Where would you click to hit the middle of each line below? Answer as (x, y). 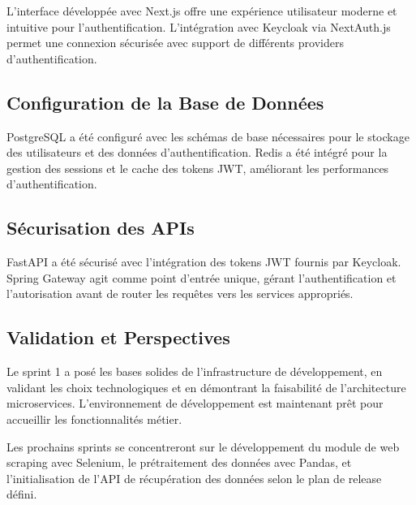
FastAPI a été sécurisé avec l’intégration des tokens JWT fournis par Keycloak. (204, 262)
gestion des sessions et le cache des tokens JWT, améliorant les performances (198, 168)
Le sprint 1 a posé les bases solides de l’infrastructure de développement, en (195, 371)
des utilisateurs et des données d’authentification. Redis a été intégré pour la (197, 152)
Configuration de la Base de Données (165, 102)
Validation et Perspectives (118, 337)
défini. (22, 494)
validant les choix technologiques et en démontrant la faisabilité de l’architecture (206, 387)
